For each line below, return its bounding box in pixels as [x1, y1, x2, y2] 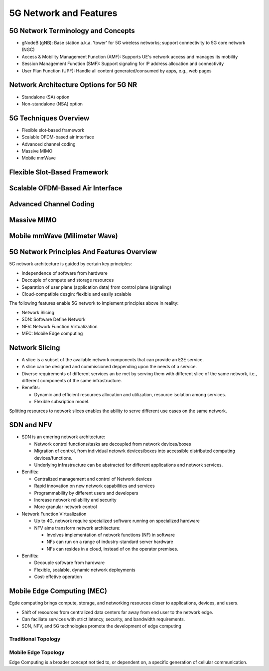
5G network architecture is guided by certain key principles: [9, 261, 132, 267]
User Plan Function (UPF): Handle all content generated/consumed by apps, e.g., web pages [21, 67, 212, 73]
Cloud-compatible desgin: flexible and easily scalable [21, 291, 132, 297]
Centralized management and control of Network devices [34, 476, 152, 482]
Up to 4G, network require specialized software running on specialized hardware [34, 518, 200, 524]
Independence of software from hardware [21, 270, 108, 276]
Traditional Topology [9, 636, 61, 643]
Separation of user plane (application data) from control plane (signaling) [21, 284, 171, 290]
